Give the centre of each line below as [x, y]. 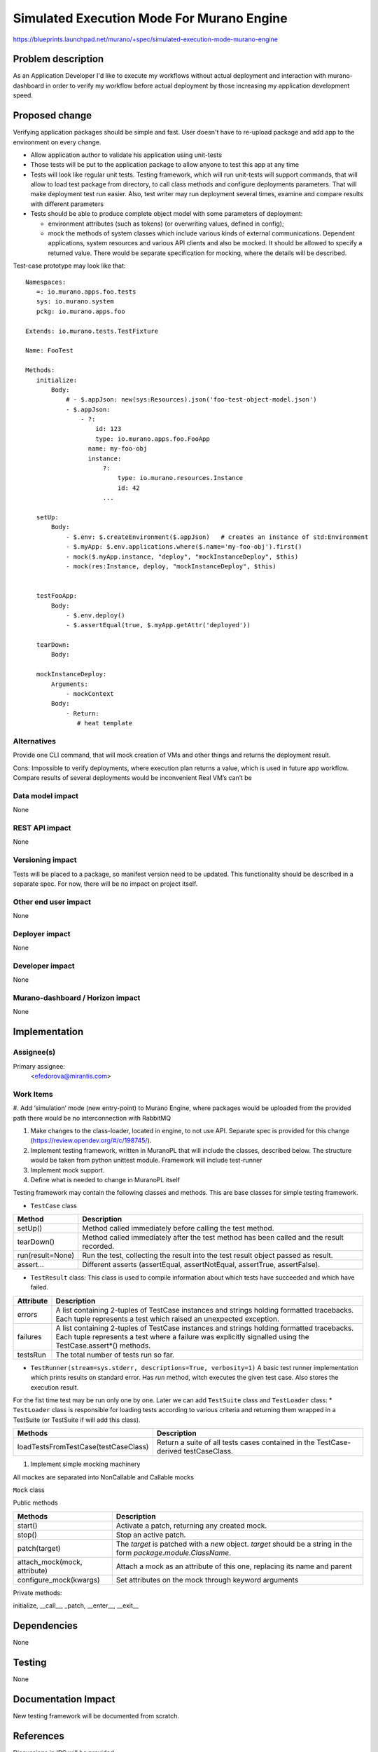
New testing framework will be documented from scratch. [96, 1716]
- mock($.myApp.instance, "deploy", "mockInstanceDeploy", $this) [182, 556]
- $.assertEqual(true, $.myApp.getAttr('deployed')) [158, 625]
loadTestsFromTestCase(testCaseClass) [83, 1447]
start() [27, 1526]
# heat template [105, 723]
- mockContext [90, 694]
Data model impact [46, 795]
